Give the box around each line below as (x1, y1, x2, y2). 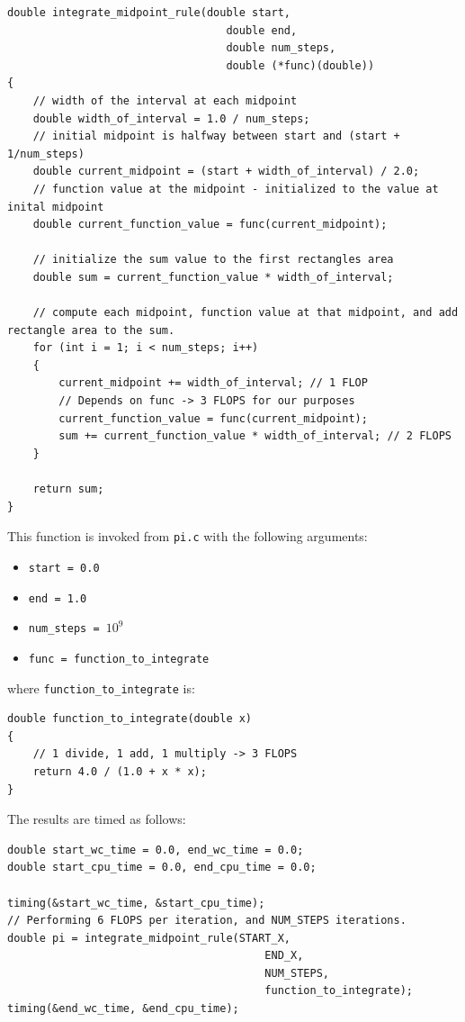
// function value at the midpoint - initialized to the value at (32, 182, 439, 195)
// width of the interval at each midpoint (32, 94, 298, 107)
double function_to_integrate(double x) (7, 712, 253, 726)
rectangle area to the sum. (7, 323, 175, 337)
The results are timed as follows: (7, 809, 186, 828)
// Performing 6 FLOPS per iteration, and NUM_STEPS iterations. (7, 914, 407, 927)
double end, (226, 23, 298, 37)
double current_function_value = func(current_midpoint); (32, 218, 388, 231)
